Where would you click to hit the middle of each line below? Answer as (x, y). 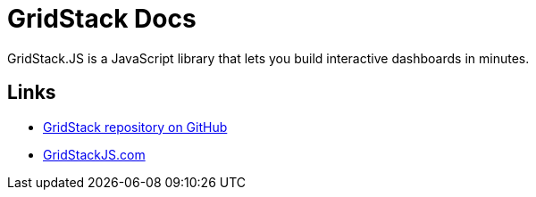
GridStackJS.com (94, 154)
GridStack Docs (102, 19)
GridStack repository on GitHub (135, 127)
